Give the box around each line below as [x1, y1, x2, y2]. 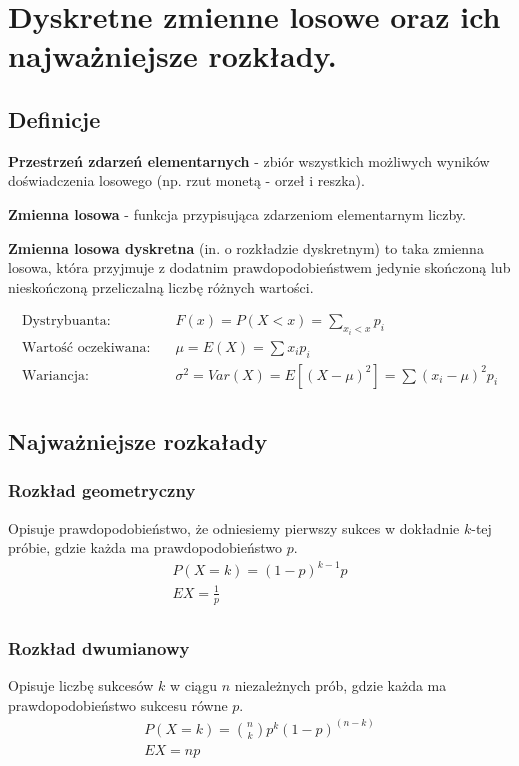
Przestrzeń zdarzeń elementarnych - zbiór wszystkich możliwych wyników [8, 150, 490, 171]
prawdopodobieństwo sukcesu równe [8, 694, 228, 715]
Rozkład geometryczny [8, 478, 196, 503]
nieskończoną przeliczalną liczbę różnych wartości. [8, 276, 314, 297]
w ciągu [169, 675, 217, 696]
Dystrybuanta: [21, 314, 111, 329]
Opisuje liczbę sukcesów [8, 675, 154, 696]
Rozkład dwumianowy [8, 635, 190, 660]
